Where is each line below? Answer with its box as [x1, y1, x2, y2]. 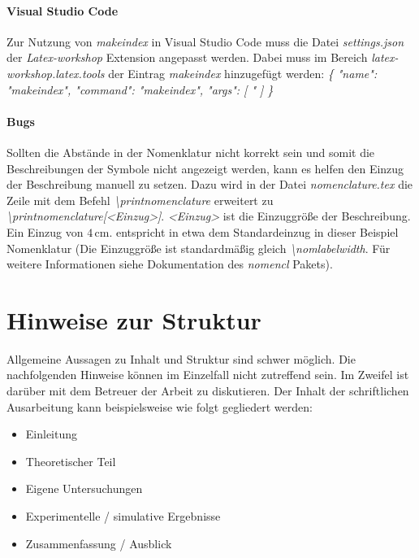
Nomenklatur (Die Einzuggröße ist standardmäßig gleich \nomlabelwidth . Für [6, 239, 391, 256]
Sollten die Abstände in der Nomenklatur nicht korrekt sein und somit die [6, 143, 375, 160]
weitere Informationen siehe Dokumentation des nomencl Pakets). [6, 255, 333, 272]
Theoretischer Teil [25, 452, 116, 469]
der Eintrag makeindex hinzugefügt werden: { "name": [108, 64, 378, 81]
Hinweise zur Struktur [6, 303, 261, 336]
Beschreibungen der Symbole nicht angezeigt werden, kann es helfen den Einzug [6, 159, 404, 177]
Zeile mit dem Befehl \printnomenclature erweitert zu [6, 191, 274, 208]
